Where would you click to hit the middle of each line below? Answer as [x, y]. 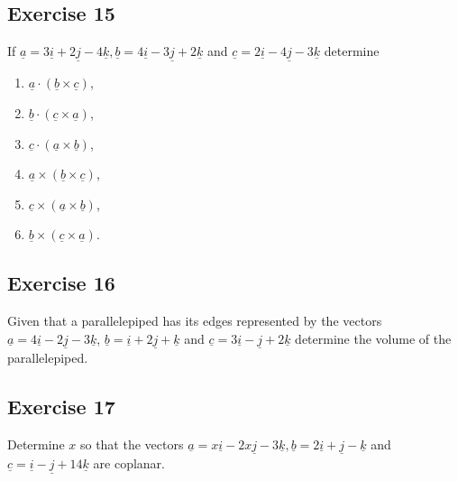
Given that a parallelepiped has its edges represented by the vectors [195, 321]
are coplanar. [129, 463]
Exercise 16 [61, 283]
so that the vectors [132, 444]
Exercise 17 [61, 406]
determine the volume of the [373, 338]
